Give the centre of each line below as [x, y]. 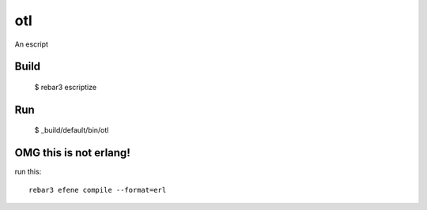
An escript [32, 44]
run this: [28, 172]
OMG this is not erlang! [72, 153]
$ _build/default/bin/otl [72, 130]
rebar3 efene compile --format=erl [98, 190]
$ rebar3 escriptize [66, 87]
